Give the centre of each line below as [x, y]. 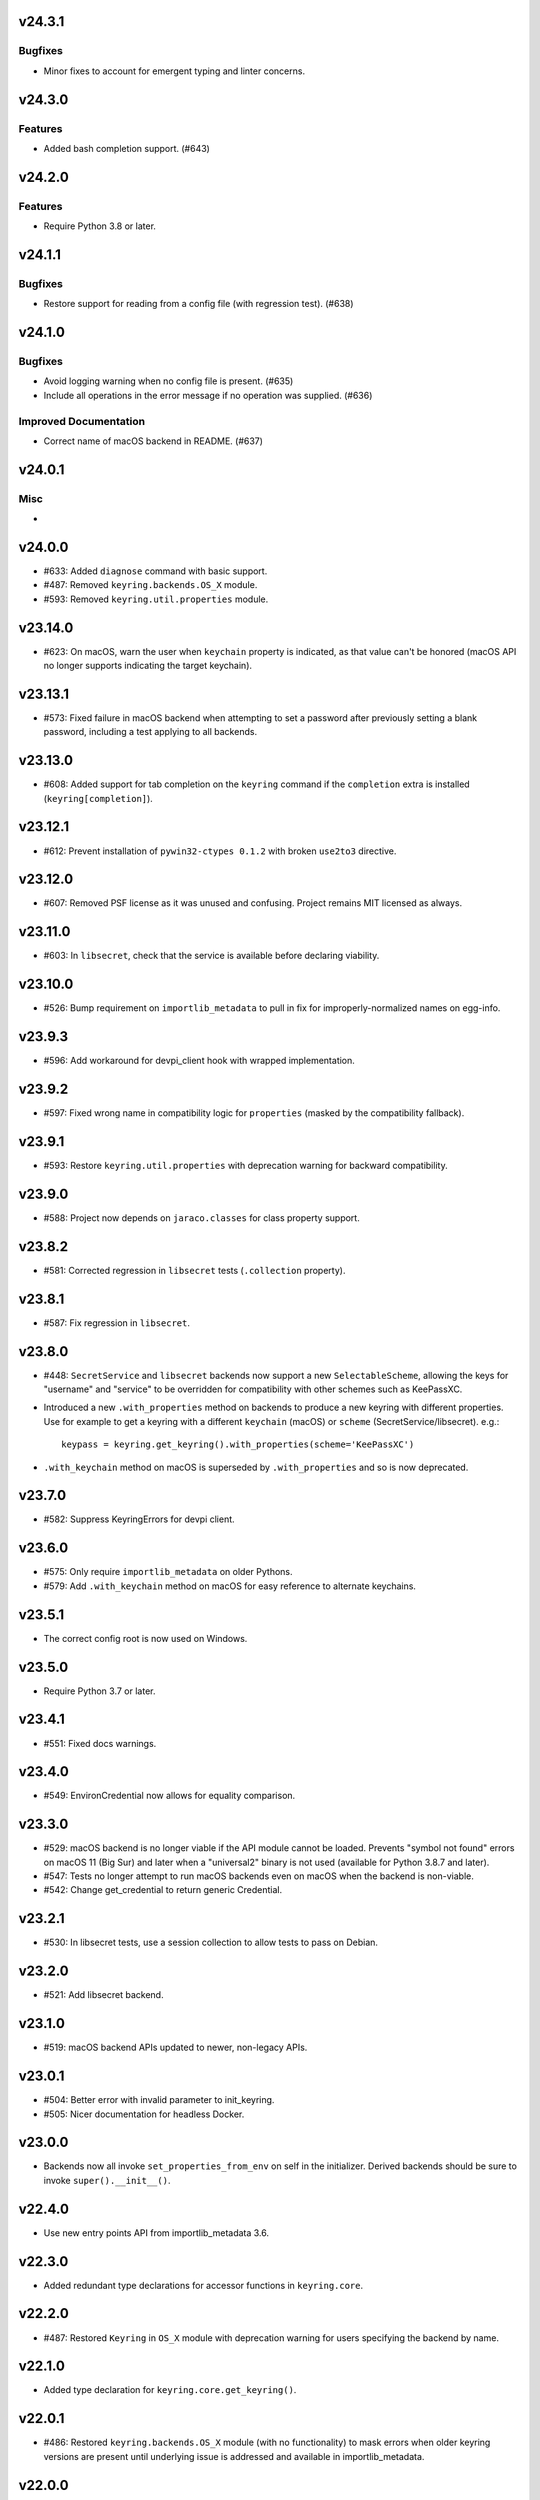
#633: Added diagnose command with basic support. [155, 571]
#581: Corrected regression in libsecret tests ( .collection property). [194, 1270]
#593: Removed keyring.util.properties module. [156, 599]
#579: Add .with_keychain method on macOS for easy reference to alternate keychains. [230, 1586]
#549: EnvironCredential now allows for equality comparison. [169, 1796]
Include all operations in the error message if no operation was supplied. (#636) [208, 395]
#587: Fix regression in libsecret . [116, 1322]
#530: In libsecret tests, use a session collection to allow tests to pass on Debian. [211, 1942]
